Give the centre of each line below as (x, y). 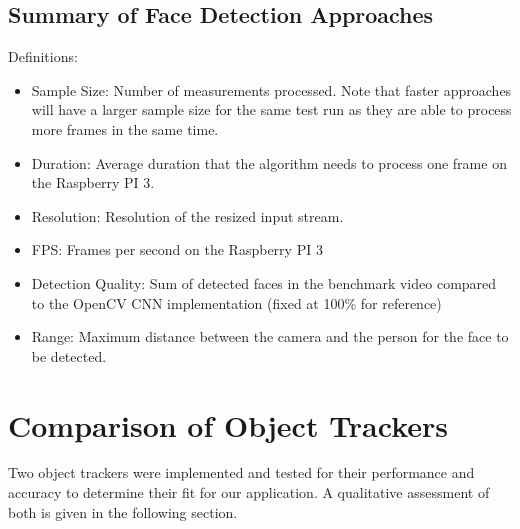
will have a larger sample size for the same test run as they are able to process (271, 109)
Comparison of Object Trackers (228, 424)
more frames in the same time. (125, 128)
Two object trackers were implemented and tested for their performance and (241, 472)
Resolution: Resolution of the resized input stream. (187, 215)
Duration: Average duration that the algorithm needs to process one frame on (269, 162)
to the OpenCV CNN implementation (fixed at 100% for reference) (236, 302)
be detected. (69, 355)
